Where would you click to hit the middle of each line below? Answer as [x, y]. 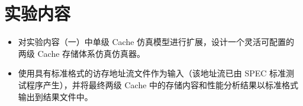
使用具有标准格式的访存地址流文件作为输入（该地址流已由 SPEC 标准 [152, 73]
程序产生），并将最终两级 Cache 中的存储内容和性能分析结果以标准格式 [162, 84]
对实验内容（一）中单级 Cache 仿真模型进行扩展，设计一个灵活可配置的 [156, 42]
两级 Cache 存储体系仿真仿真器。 [82, 53]
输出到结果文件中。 [55, 96]
